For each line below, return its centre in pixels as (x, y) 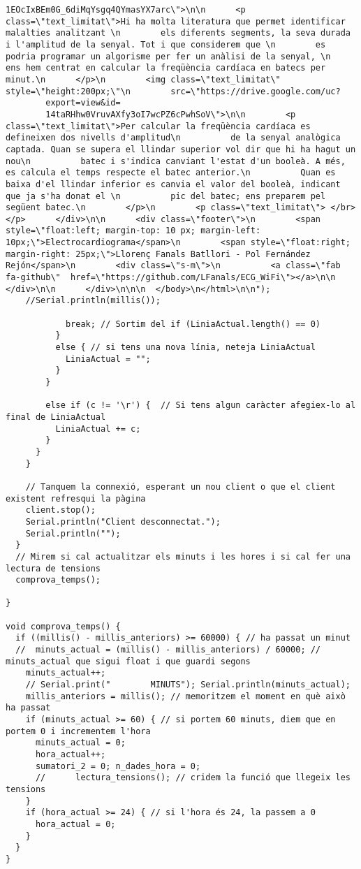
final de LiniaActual (56, 417)
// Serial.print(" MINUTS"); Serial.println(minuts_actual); (188, 685)
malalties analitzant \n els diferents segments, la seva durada (178, 33)
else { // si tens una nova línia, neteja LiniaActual (185, 348)
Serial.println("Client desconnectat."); (123, 521)
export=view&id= (83, 103)
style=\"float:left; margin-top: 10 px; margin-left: (133, 231)
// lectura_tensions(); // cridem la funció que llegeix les (193, 778)
